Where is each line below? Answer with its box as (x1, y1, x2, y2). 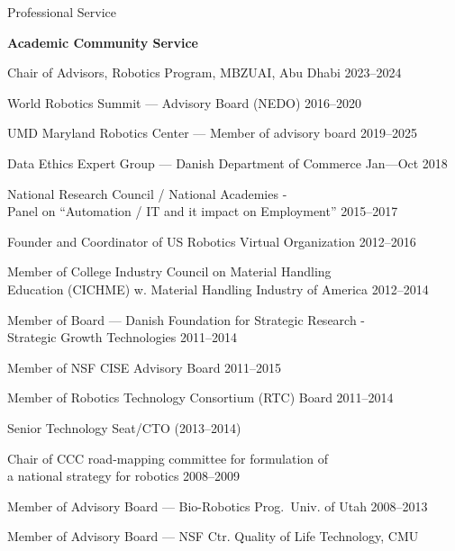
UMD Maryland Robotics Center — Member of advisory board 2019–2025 (7, 123, 417, 142)
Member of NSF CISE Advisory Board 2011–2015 (7, 357, 282, 376)
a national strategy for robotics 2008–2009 (7, 466, 241, 485)
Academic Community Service (7, 32, 198, 51)
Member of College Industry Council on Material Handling (7, 262, 332, 281)
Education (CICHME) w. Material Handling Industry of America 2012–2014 (7, 279, 429, 298)
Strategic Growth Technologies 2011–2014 (7, 328, 237, 347)
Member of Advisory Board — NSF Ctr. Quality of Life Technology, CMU (7, 527, 419, 546)
